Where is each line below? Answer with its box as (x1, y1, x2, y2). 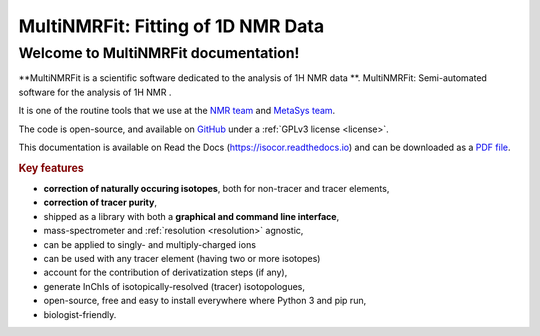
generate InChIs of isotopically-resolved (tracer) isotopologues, (43, 280, 305, 292)
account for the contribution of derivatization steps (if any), (43, 266, 288, 279)
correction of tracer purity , (43, 196, 157, 209)
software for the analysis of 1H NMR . (18, 86, 172, 98)
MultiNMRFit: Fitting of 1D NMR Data (18, 15, 325, 37)
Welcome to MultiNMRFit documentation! (18, 44, 300, 62)
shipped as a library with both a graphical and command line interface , (43, 210, 340, 222)
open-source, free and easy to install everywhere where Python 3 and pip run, (43, 295, 367, 307)
